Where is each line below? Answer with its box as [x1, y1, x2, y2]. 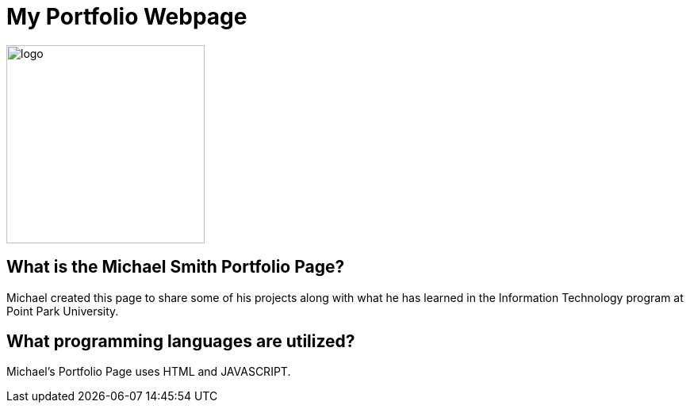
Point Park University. [6, 304, 119, 318]
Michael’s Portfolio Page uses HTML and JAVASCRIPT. [6, 365, 291, 379]
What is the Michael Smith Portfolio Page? [6, 257, 345, 277]
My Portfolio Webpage [6, 3, 247, 30]
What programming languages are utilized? [6, 331, 355, 352]
